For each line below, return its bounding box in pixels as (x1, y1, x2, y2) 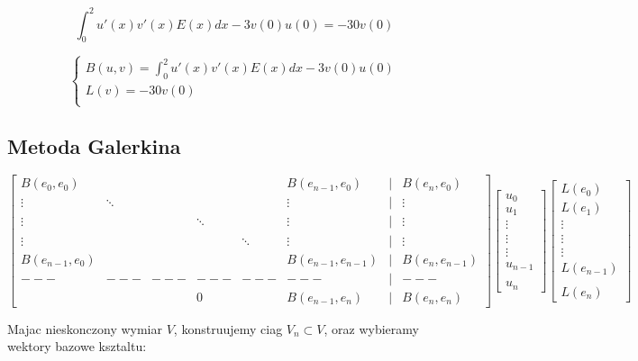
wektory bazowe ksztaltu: (7, 337, 147, 356)
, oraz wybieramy (324, 319, 419, 338)
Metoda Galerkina (7, 131, 181, 159)
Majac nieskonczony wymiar (7, 319, 163, 338)
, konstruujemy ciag (173, 319, 283, 338)
